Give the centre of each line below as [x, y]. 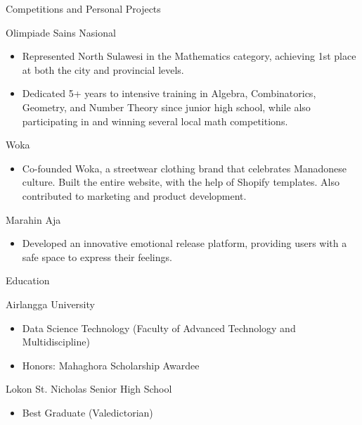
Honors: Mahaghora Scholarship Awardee [111, 365]
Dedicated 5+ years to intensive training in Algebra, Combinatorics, [169, 93]
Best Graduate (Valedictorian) [88, 412]
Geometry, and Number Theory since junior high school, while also [166, 107]
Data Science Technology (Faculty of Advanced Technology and [159, 328]
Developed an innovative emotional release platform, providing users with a [185, 243]
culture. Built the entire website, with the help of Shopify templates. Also [181, 182]
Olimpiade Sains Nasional [61, 32]
